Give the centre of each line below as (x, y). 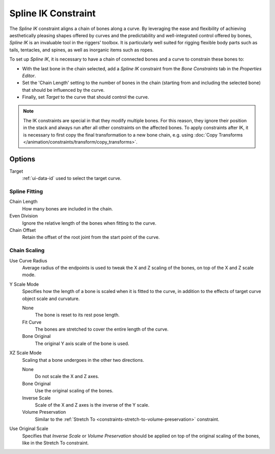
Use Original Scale (29, 429)
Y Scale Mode (24, 284)
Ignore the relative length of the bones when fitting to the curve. (89, 223)
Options (22, 159)
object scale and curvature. (51, 299)
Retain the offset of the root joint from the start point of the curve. (91, 237)
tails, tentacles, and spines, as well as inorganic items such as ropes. (81, 50)
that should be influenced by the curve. (63, 90)
